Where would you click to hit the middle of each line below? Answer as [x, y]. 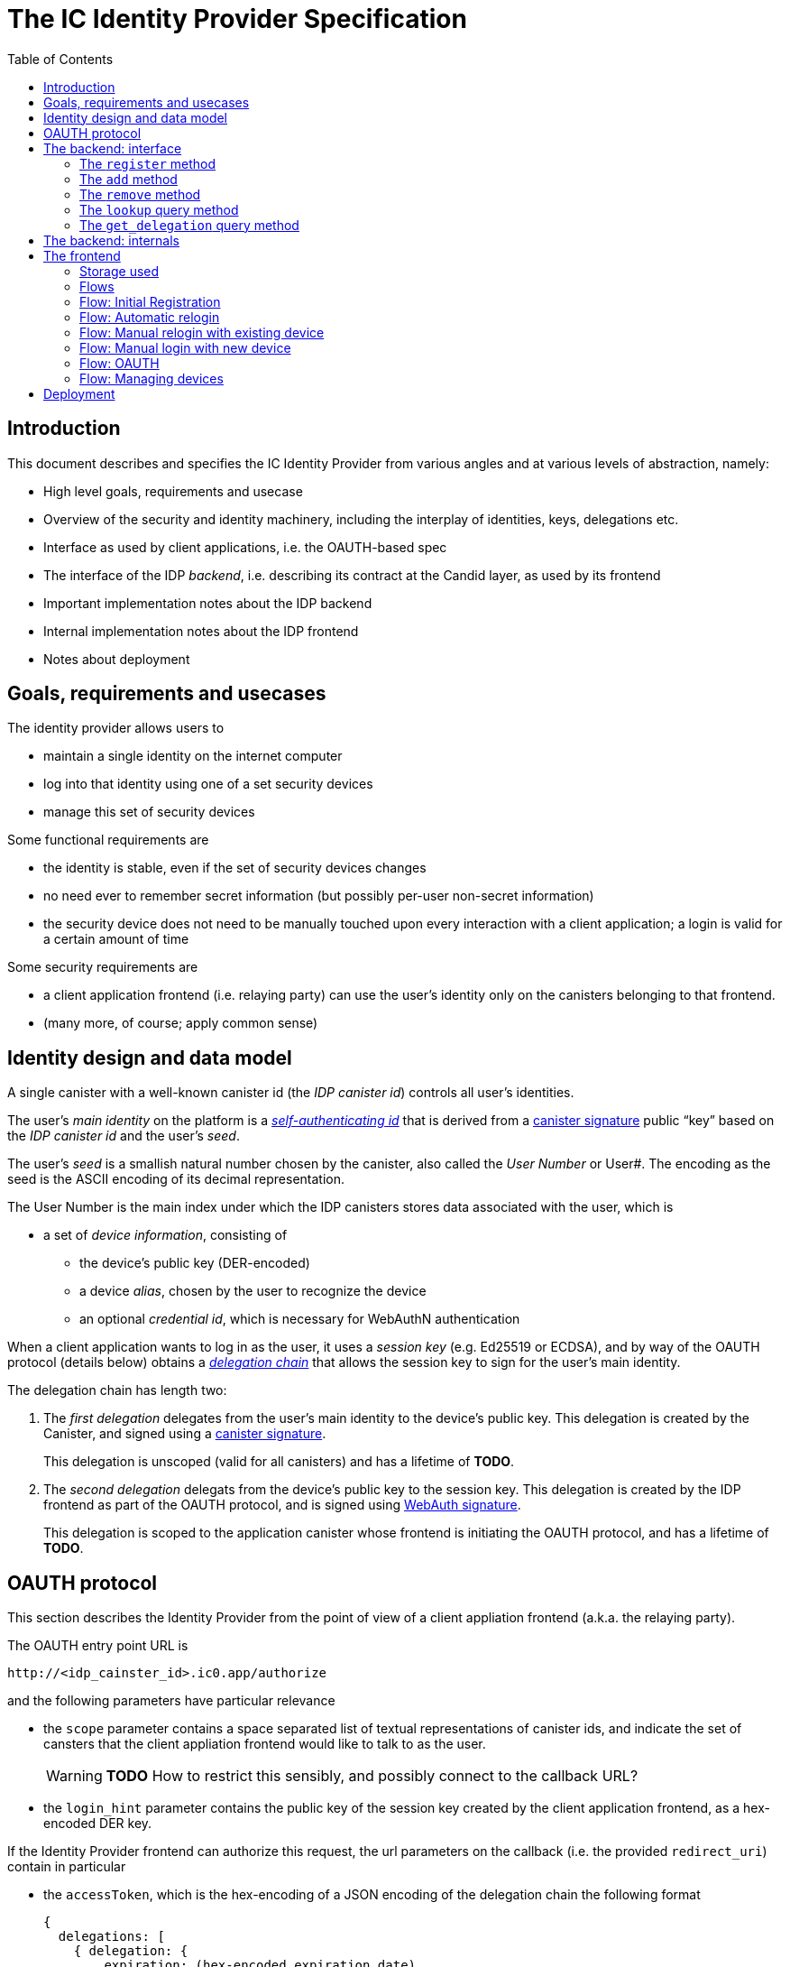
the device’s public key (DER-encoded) [195, 1263]
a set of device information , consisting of [165, 1235]
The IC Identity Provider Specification [237, 19]
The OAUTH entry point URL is [98, 1646]
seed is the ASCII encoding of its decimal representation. [176, 1179]
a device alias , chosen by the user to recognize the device [253, 1291]
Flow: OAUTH [119, 363]
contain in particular [67, 1867]
